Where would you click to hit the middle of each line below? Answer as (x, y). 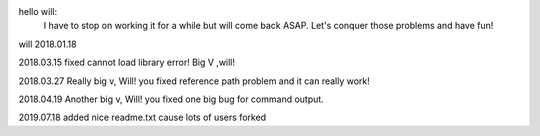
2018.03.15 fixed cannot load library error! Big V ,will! (126, 62)
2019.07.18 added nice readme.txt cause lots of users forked (142, 117)
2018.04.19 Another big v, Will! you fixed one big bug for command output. (171, 99)
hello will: (38, 11)
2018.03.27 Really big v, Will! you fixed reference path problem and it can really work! (194, 81)
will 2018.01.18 (47, 44)
